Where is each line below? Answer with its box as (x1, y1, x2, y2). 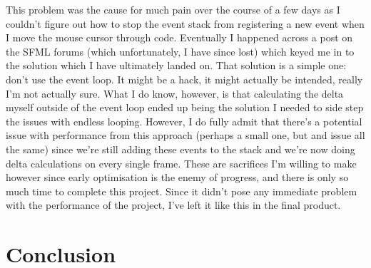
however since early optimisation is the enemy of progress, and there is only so (6, 170, 349, 185)
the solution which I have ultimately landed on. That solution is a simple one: (6, 58, 347, 73)
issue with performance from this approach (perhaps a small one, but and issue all (6, 128, 365, 143)
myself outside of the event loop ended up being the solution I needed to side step (6, 100, 364, 115)
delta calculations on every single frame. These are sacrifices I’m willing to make (6, 155, 357, 170)
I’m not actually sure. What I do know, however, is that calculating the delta (6, 86, 344, 100)
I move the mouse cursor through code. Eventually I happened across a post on (6, 30, 353, 45)
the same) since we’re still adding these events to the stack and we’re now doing (6, 141, 355, 156)
